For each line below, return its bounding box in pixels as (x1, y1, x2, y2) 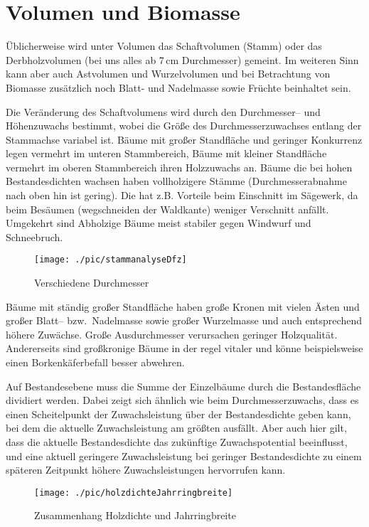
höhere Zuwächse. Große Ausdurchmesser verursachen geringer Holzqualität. (6, 326, 338, 341)
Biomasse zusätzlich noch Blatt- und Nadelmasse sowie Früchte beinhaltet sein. (6, 80, 351, 95)
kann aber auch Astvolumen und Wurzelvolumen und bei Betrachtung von (6, 66, 331, 81)
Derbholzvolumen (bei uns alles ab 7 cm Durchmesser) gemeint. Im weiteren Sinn (6, 52, 359, 67)
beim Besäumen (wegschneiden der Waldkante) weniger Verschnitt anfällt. (6, 201, 329, 216)
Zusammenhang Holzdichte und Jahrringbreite (34, 508, 236, 523)
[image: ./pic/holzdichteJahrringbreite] (34, 487, 233, 498)
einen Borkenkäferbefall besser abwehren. (6, 355, 185, 370)
